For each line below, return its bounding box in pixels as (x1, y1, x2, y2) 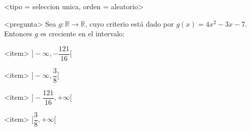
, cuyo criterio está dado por (85, 18, 174, 29)
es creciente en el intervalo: (40, 28, 125, 39)
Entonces (4, 28, 33, 39)
